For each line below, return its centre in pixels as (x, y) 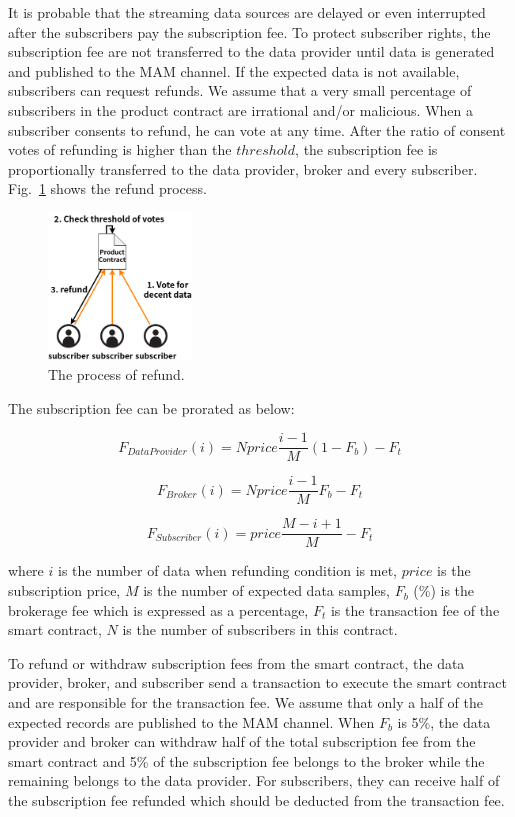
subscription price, (64, 590)
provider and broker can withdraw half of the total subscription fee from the (242, 741)
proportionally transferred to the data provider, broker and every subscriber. (243, 168)
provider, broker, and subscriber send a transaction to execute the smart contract (257, 682)
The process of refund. (116, 374)
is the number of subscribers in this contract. (260, 629)
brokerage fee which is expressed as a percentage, (158, 609)
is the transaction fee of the (415, 609)
